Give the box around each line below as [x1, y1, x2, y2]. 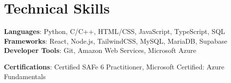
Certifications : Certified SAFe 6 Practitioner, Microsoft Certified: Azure [4, 61, 225, 71]
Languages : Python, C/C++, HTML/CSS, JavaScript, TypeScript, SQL [4, 26, 225, 36]
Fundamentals [4, 71, 46, 81]
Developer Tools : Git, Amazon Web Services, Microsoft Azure [4, 45, 196, 55]
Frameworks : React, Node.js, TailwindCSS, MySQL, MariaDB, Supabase [4, 35, 228, 46]
